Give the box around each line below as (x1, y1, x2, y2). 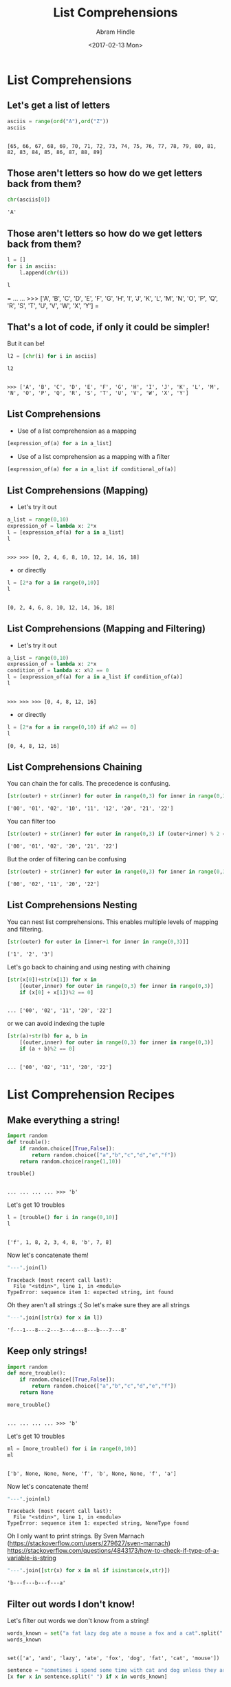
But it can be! (7, 339, 45, 348)
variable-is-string (7, 1554, 56, 1562)
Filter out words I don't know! (7, 1598, 135, 1610)
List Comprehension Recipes (7, 1087, 175, 1102)
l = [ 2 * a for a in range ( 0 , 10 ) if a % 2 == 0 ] (7, 724, 137, 731)
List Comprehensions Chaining (7, 762, 142, 773)
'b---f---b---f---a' (7, 1580, 67, 1587)
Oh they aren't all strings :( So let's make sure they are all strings (7, 1300, 190, 1309)
